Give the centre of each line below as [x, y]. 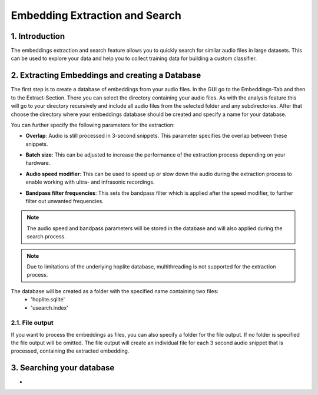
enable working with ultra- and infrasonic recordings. [90, 182]
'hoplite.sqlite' [48, 300]
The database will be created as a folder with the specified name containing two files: [115, 291]
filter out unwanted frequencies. [65, 201]
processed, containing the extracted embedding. [70, 351]
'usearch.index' [50, 308]
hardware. [38, 163]
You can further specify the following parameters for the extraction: [93, 125]
